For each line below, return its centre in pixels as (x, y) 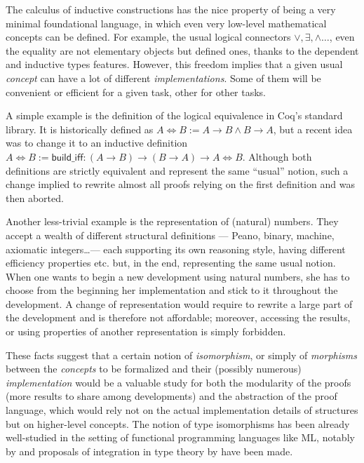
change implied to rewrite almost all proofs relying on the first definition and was (180, 184)
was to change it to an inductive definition (97, 143)
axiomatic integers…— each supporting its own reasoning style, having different (176, 249)
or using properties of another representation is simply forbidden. (146, 331)
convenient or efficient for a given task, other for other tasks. (136, 92)
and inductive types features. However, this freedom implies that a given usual (174, 64)
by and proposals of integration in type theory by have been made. (149, 451)
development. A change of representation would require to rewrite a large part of (179, 303)
